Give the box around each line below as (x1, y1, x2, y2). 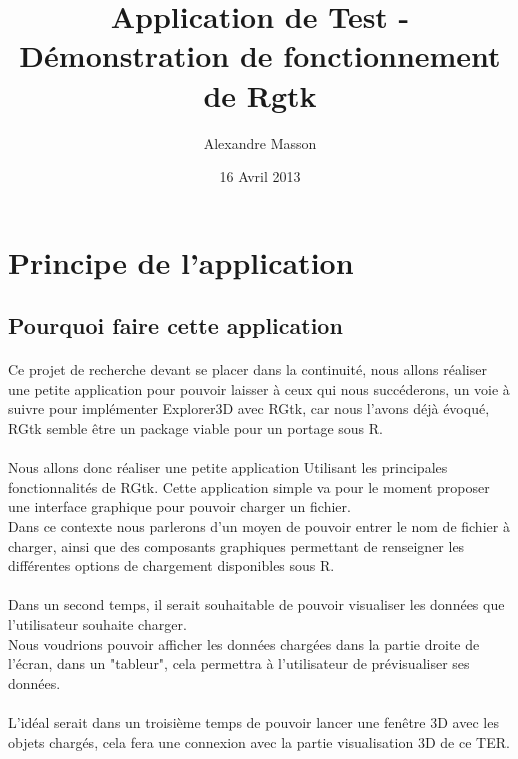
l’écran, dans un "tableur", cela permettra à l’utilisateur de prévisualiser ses (8, 653, 470, 674)
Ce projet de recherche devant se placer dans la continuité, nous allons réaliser (8, 359, 487, 380)
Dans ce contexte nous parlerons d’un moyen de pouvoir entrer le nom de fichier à (8, 516, 510, 536)
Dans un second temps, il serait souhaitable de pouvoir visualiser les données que (8, 594, 505, 615)
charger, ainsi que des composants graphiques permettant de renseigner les (8, 535, 465, 556)
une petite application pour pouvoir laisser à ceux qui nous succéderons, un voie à (8, 378, 510, 399)
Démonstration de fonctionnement (19, 35, 501, 76)
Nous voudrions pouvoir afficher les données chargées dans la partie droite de (8, 633, 480, 654)
